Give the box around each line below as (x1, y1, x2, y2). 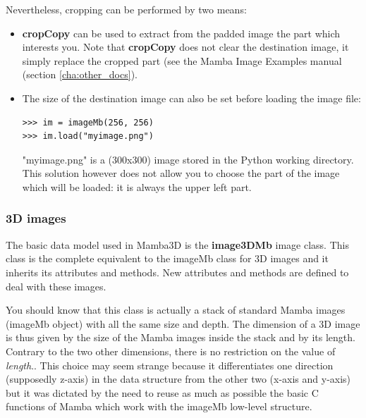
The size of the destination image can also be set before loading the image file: (22, 90, 361, 105)
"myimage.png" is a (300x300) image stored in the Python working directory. (22, 152, 354, 166)
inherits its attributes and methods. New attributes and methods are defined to (6, 264, 349, 279)
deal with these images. (6, 278, 106, 293)
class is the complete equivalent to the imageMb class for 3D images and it (6, 251, 329, 266)
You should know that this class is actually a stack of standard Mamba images (6, 302, 346, 317)
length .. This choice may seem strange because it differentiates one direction (6, 357, 334, 372)
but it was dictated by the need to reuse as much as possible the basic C (6, 385, 319, 400)
